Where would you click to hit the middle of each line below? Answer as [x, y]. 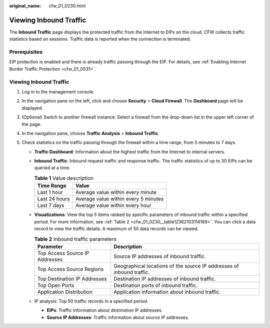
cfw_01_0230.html [67, 6]
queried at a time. [52, 168]
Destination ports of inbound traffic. [155, 285]
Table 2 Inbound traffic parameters [75, 239]
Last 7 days [51, 205]
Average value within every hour [113, 205]
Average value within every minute [116, 192]
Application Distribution [65, 291]
